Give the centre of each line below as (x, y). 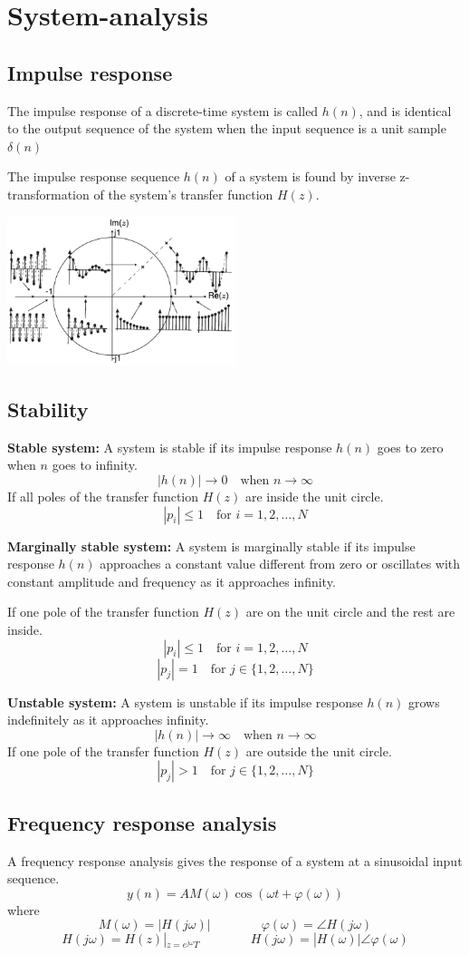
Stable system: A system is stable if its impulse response (170, 447)
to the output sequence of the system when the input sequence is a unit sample (227, 128)
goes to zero (410, 447)
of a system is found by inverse (310, 176)
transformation (48, 194)
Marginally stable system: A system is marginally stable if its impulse (211, 546)
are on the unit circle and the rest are (350, 612)
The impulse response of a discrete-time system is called (163, 110)
